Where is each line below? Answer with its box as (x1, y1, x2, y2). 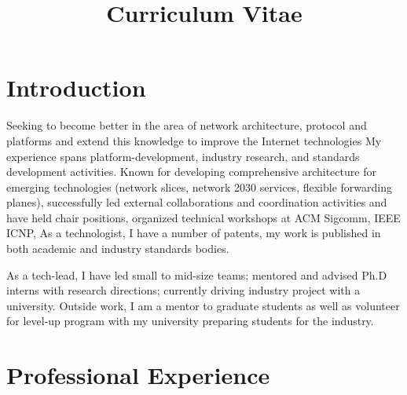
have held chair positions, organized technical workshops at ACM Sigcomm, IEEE (6, 209, 401, 225)
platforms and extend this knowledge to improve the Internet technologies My (6, 132, 382, 148)
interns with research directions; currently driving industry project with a (6, 282, 361, 298)
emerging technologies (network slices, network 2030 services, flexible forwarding (6, 178, 392, 195)
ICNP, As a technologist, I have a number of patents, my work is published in (6, 225, 381, 241)
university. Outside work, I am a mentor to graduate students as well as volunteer (6, 297, 400, 313)
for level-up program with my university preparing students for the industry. (6, 313, 374, 329)
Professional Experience (6, 359, 270, 391)
